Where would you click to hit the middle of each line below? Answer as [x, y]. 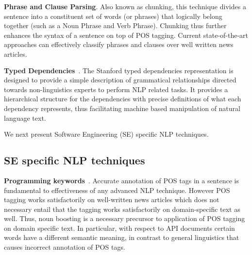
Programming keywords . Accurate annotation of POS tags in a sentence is [121, 180]
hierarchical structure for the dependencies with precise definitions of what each [123, 99]
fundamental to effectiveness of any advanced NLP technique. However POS [117, 190]
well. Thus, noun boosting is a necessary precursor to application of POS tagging [125, 218]
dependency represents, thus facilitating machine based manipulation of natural [122, 108]
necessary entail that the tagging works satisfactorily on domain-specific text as [122, 209]
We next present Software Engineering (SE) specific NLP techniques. [106, 134]
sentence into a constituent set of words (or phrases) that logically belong [113, 16]
